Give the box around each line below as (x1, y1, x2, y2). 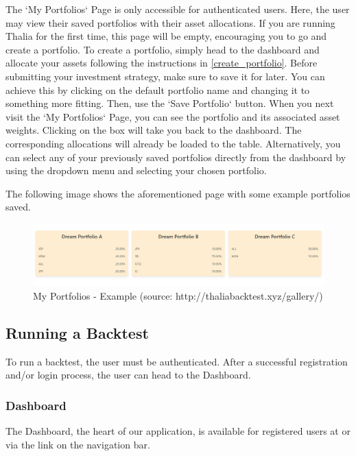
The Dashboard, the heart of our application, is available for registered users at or (5, 424, 351, 438)
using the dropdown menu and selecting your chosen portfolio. (5, 163, 267, 178)
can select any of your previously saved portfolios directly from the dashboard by (5, 149, 346, 164)
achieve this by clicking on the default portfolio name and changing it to (5, 82, 310, 97)
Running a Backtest (5, 322, 149, 343)
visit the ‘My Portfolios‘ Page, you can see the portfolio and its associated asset (5, 109, 340, 123)
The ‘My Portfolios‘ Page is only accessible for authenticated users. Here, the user (5, 2, 350, 16)
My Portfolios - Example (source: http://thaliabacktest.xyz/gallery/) (33, 289, 323, 302)
